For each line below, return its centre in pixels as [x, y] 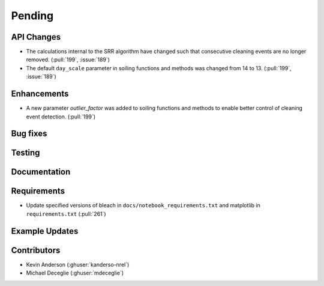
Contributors [36, 250]
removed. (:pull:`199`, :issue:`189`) [68, 59]
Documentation [41, 172]
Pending [32, 16]
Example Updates [45, 231]
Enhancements [40, 94]
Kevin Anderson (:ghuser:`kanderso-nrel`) [78, 264]
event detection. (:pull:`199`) [61, 117]
